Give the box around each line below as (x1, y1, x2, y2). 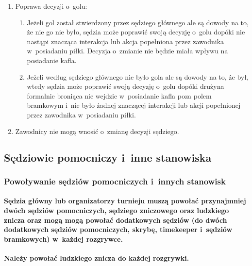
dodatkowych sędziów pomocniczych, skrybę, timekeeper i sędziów (4, 224, 233, 234)
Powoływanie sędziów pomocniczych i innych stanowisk (4, 175, 226, 187)
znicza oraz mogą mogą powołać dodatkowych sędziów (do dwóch (4, 215, 227, 225)
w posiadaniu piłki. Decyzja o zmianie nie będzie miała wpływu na (27, 46, 228, 56)
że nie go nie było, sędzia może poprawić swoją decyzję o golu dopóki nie (27, 27, 245, 37)
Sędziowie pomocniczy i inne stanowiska (4, 150, 212, 165)
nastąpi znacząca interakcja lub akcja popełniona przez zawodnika (27, 36, 224, 46)
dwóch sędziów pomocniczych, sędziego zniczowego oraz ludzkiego (4, 205, 229, 215)
